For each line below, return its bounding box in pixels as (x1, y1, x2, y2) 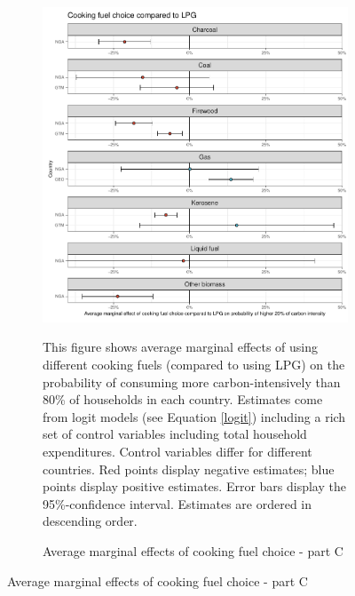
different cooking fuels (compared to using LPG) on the (43, 355, 345, 374)
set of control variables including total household (43, 425, 307, 443)
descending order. (43, 512, 138, 530)
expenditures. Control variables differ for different (43, 442, 312, 461)
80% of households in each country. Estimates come (43, 390, 323, 409)
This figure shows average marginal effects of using (43, 338, 319, 356)
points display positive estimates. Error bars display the (43, 477, 346, 496)
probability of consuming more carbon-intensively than (43, 372, 341, 391)
